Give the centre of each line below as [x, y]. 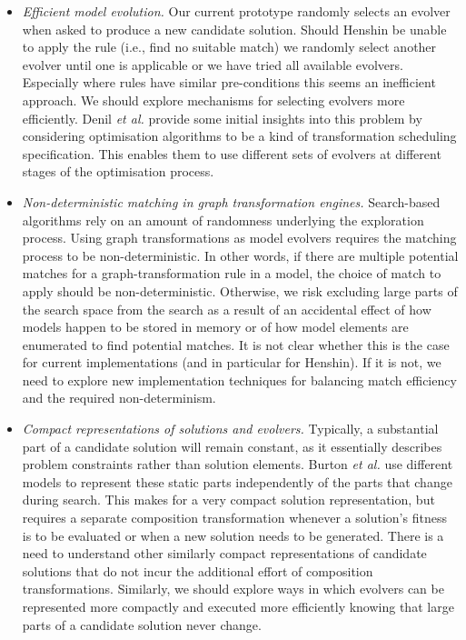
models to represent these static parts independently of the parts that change [237, 481]
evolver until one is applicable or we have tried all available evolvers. [213, 64]
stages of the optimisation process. [118, 171]
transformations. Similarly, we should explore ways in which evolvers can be [233, 589]
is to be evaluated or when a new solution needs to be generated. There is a [233, 535]
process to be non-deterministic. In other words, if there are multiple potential [240, 255]
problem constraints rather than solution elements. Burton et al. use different [238, 464]
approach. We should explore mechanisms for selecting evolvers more [213, 100]
